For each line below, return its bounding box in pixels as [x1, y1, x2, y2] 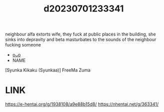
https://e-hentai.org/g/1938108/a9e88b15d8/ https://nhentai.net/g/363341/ [5, 101, 159, 107]
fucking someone [5, 42, 41, 48]
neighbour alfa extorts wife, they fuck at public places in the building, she [5, 31, 156, 37]
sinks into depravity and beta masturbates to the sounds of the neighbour [5, 36, 157, 42]
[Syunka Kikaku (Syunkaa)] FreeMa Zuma [5, 67, 91, 73]
